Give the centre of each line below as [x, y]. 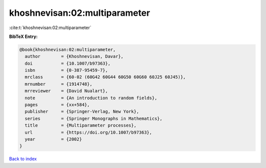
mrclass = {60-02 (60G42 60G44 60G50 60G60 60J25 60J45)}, [105, 77]
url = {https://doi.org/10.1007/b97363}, [88, 132]
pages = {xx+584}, [57, 105]
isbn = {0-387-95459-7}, [66, 70]
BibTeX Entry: [23, 36]
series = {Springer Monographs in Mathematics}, [94, 118]
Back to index [23, 159]
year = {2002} [53, 139]
